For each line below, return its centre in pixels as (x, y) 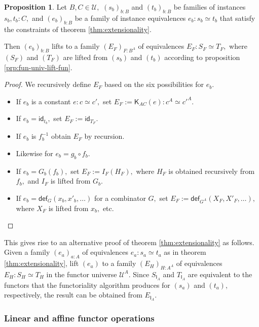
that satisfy (237, 18)
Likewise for (34, 153)
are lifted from (85, 57)
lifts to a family (76, 46)
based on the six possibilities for (154, 84)
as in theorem (185, 252)
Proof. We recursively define (48, 84)
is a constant (51, 101)
